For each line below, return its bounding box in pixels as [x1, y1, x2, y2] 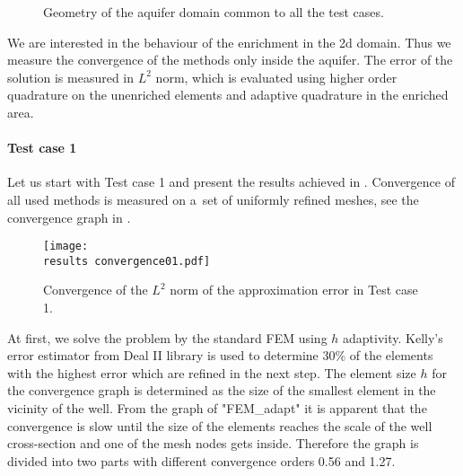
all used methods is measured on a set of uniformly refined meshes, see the [7, 190, 419, 208]
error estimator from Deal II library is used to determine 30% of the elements [7, 346, 433, 365]
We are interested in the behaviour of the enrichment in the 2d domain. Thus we [7, 32, 451, 51]
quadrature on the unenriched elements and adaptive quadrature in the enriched [7, 85, 449, 104]
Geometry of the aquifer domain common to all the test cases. [43, 3, 384, 21]
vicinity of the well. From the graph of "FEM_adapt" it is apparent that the [7, 399, 427, 418]
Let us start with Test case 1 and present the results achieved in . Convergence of [7, 172, 455, 191]
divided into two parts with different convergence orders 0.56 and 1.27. [7, 451, 396, 470]
